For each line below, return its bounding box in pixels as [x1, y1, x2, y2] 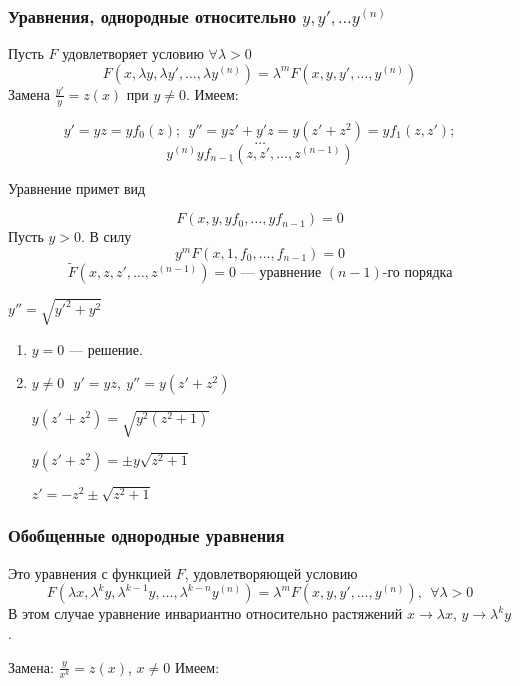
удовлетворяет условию [62, 43, 204, 64]
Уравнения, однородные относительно [8, 3, 297, 28]
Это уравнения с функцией [8, 562, 172, 583]
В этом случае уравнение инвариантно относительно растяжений [8, 603, 403, 624]
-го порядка [382, 266, 453, 281]
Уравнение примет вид [8, 177, 146, 198]
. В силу [81, 226, 132, 247]
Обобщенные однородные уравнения [8, 523, 285, 548]
